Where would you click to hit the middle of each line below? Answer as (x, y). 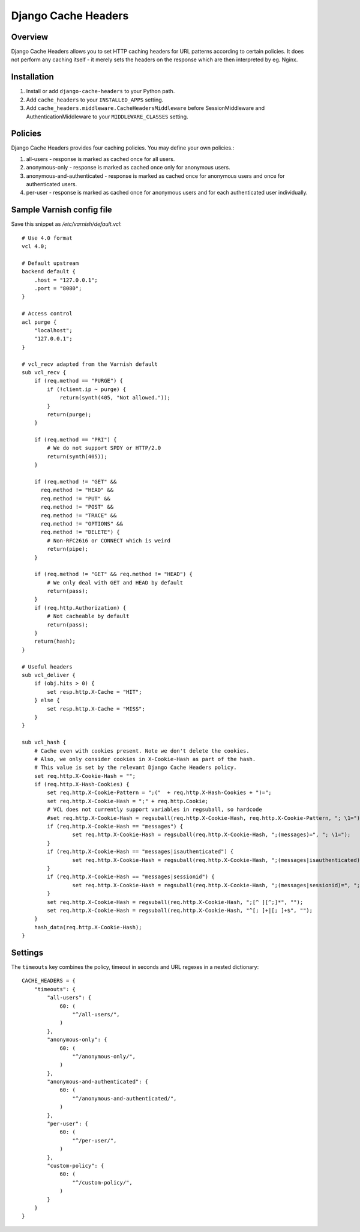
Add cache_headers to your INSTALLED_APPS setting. (95, 100)
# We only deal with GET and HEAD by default (115, 582)
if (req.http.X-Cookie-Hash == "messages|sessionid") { (131, 877)
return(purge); (69, 414)
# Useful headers (47, 666)
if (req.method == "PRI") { (75, 440)
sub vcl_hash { (44, 742)
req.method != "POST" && (77, 507)
